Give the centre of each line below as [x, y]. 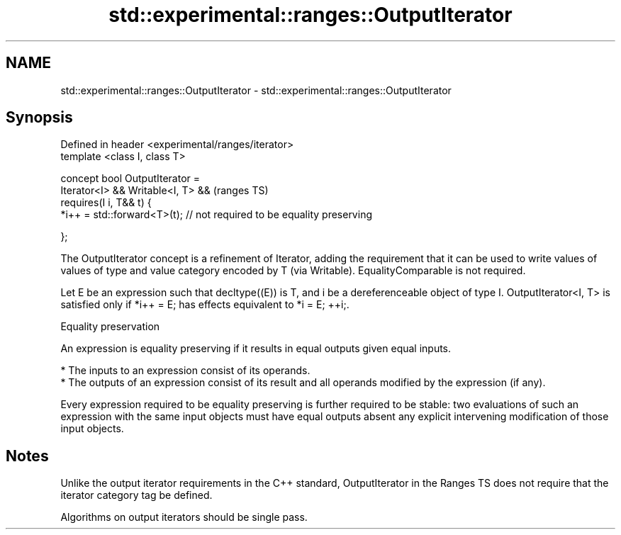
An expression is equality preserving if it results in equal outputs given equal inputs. [256, 349]
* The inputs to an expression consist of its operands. [185, 371]
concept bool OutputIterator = [130, 179]
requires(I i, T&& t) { [106, 203]
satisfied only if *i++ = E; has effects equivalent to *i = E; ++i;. [205, 305]
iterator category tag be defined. [136, 495]
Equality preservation [110, 327]
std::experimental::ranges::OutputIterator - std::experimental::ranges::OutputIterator [256, 90]
